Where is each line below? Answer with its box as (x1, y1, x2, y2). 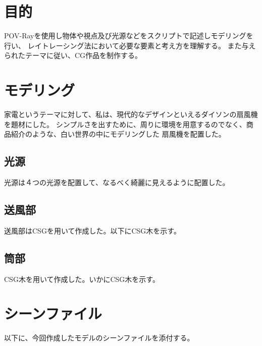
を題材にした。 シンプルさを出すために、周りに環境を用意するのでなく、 (4, 119, 246, 129)
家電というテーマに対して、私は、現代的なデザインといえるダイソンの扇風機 (4, 109, 258, 120)
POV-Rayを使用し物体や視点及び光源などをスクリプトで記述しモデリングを (4, 30, 253, 41)
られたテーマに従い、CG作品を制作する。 (4, 50, 142, 61)
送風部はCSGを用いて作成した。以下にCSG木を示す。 (4, 225, 181, 236)
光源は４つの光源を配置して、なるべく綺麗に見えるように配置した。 (4, 177, 230, 188)
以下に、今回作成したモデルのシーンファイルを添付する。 (4, 332, 194, 343)
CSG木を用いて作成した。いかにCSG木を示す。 (4, 273, 160, 284)
